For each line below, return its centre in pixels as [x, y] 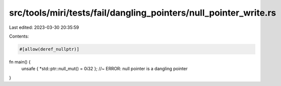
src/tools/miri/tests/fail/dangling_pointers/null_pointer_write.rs [143, 13]
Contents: [19, 36]
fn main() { [20, 62]
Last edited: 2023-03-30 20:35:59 [44, 27]
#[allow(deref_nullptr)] [49, 49]
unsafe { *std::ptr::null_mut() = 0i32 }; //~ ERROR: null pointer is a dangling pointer [105, 69]
